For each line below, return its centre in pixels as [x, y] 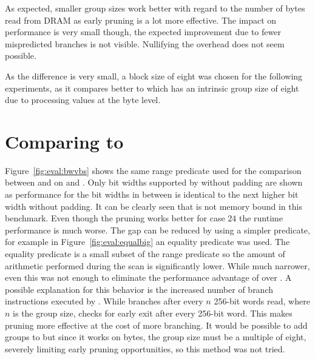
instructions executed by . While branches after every [104, 301]
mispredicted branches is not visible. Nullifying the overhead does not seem [145, 43]
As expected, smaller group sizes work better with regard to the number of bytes [155, 8]
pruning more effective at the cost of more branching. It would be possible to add [156, 325]
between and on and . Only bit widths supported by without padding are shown [154, 182]
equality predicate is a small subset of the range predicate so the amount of [145, 254]
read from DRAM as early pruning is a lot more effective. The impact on [141, 20]
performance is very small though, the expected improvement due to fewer [143, 32]
